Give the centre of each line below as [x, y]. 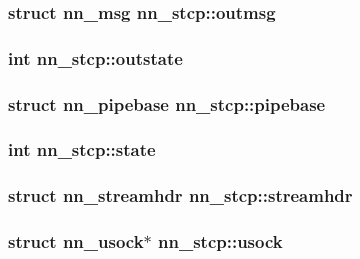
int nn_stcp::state [82, 149]
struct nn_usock [76, 241]
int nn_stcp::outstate [95, 57]
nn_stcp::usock [220, 241]
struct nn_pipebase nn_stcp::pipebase [167, 103]
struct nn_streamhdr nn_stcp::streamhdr [180, 195]
